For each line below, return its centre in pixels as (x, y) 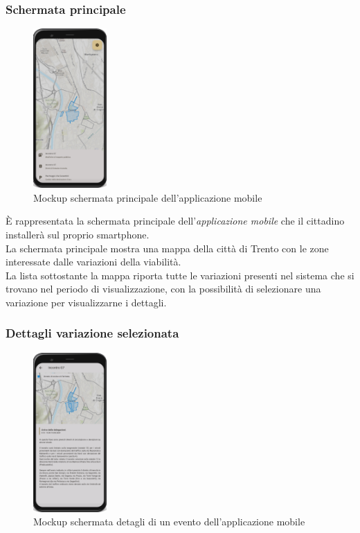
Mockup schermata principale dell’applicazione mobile (148, 197)
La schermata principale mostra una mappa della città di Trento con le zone (167, 248)
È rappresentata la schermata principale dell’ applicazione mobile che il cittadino (175, 221)
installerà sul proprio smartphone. (78, 234)
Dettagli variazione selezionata (92, 333)
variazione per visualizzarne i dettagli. (86, 302)
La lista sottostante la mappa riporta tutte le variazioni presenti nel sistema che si (180, 275)
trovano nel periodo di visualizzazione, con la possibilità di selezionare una (163, 289)
